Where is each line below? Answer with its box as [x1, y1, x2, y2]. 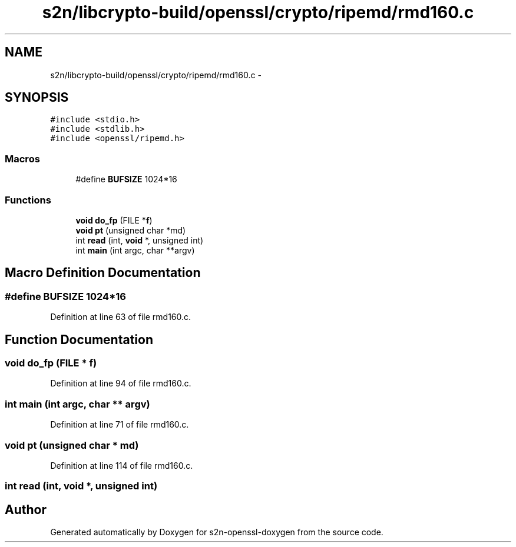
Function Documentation [5, 332, 153, 347]
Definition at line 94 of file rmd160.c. [50, 378, 191, 389]
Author [5, 502, 47, 517]
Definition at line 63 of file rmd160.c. [50, 312, 191, 322]
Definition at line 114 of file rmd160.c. [50, 460, 193, 471]
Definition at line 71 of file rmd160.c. [50, 419, 189, 430]
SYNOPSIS [5, 90, 69, 105]
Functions [5, 194, 51, 206]
